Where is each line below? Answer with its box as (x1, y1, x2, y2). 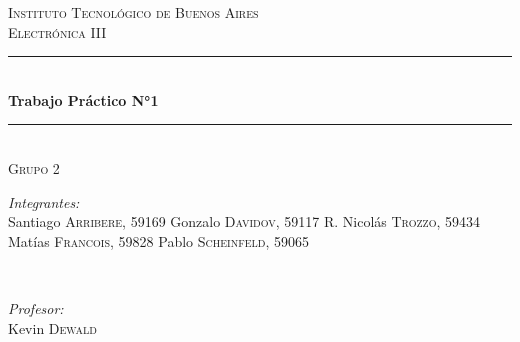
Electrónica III (8, 21, 107, 42)
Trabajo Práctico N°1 (8, 89, 159, 110)
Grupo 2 (8, 157, 60, 178)
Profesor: (8, 297, 64, 318)
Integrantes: (8, 191, 80, 212)
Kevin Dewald (8, 317, 97, 338)
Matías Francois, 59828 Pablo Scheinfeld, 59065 (8, 230, 309, 251)
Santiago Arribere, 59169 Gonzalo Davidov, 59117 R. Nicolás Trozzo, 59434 (8, 211, 480, 232)
